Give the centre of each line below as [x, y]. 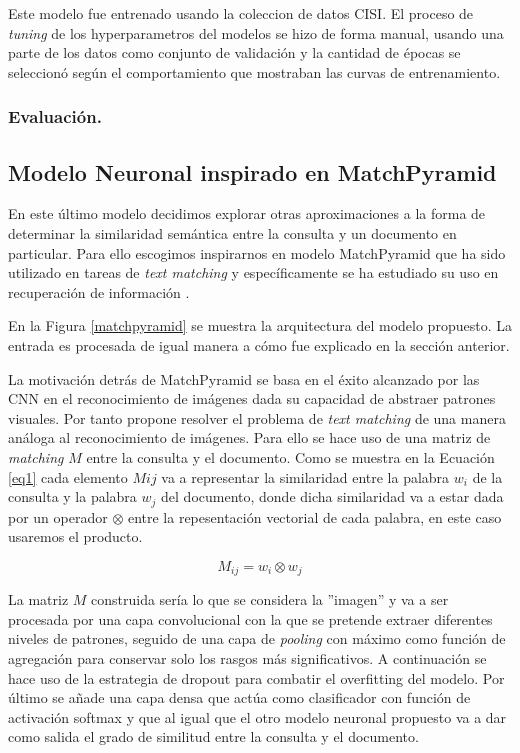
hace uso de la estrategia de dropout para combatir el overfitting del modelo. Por [256, 677]
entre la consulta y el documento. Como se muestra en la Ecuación [290, 456]
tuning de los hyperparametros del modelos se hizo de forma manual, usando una [256, 32]
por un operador [58, 516]
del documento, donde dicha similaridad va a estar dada [332, 496]
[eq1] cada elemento [68, 476]
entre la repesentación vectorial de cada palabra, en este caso [314, 516]
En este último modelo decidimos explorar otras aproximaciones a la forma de [247, 213]
